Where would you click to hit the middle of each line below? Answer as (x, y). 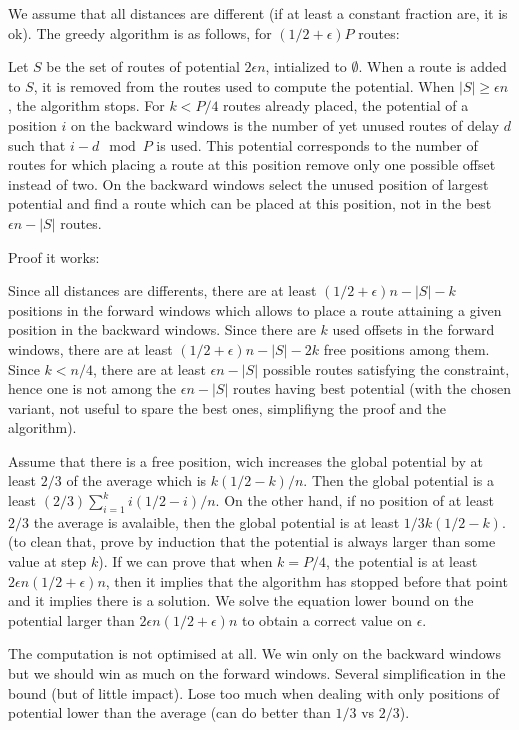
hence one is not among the (92, 388)
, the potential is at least (402, 561)
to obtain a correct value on (327, 619)
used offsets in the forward (413, 329)
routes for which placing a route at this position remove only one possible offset (252, 164)
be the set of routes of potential (143, 66)
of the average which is (136, 480)
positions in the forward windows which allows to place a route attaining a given (255, 309)
